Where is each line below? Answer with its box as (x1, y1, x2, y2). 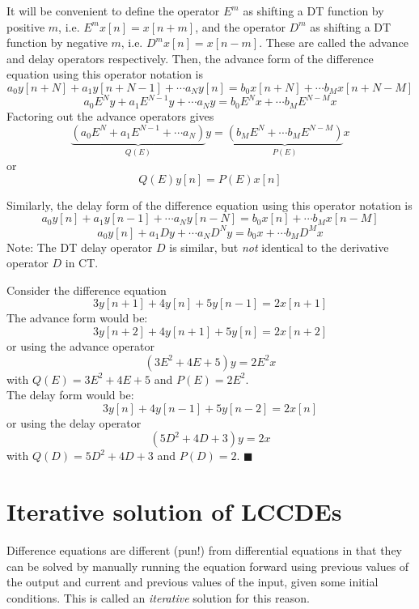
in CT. (65, 254, 99, 271)
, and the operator (195, 18, 286, 35)
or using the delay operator (6, 414, 142, 431)
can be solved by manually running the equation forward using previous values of (6, 557, 409, 574)
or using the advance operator (6, 338, 154, 355)
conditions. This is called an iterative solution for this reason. (6, 589, 310, 606)
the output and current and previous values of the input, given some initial (6, 573, 379, 590)
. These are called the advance (259, 34, 408, 51)
